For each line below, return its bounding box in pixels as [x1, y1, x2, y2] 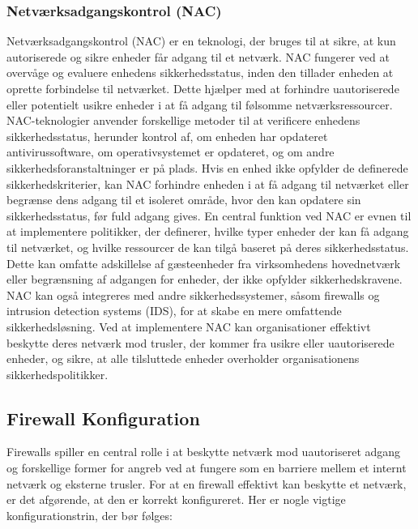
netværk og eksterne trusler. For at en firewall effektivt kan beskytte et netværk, [6, 475, 407, 492]
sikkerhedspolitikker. [6, 365, 109, 382]
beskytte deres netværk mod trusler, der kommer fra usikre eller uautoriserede [6, 334, 395, 351]
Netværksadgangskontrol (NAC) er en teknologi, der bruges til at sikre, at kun [6, 32, 396, 49]
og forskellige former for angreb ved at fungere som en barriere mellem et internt [6, 459, 407, 476]
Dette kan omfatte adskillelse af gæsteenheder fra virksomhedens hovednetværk [6, 254, 401, 271]
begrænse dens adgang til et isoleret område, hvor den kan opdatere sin [6, 191, 361, 208]
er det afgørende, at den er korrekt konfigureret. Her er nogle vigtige [6, 491, 346, 508]
